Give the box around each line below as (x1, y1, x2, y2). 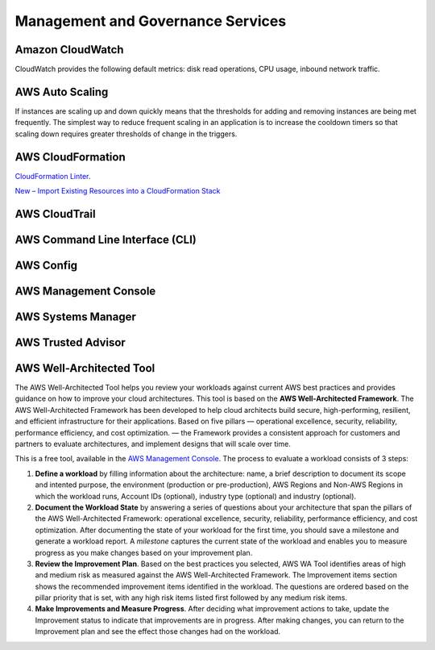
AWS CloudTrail (14, 206, 96, 221)
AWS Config (14, 258, 78, 272)
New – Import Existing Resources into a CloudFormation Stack (14, 186, 221, 196)
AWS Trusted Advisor (14, 335, 126, 349)
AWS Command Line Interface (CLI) (14, 232, 197, 246)
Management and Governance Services (14, 12, 287, 30)
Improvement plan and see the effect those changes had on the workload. (35, 627, 281, 636)
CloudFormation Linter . (14, 171, 91, 181)
